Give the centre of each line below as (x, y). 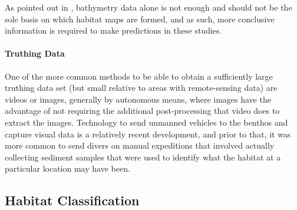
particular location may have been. (67, 168)
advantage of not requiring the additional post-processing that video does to (142, 111)
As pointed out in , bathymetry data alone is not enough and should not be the (148, 7)
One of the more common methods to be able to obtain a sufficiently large (139, 76)
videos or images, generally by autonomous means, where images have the (138, 99)
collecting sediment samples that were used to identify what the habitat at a (143, 157)
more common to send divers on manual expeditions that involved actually (140, 145)
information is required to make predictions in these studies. (113, 30)
